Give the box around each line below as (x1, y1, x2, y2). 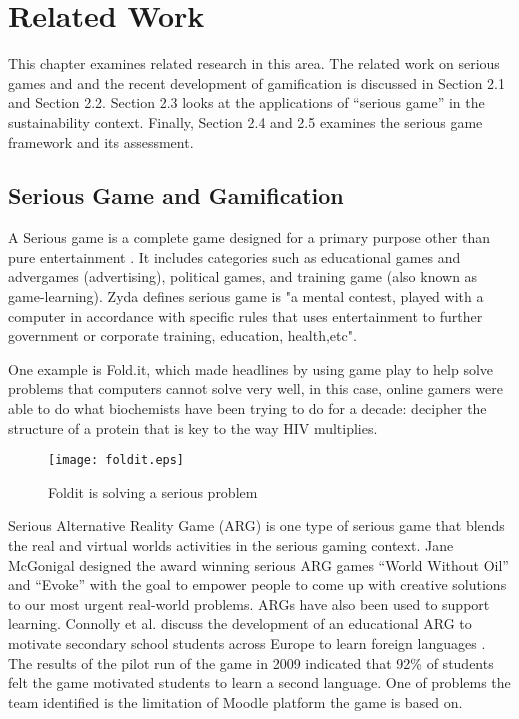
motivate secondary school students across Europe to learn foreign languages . (8, 633, 486, 654)
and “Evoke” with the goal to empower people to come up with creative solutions (8, 574, 507, 595)
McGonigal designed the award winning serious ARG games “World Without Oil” (8, 554, 509, 575)
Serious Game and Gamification (8, 180, 344, 211)
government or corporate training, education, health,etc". (8, 325, 357, 346)
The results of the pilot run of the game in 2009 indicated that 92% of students (8, 652, 494, 673)
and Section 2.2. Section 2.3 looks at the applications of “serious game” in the (8, 92, 485, 113)
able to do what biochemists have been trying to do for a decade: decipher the (8, 398, 487, 419)
